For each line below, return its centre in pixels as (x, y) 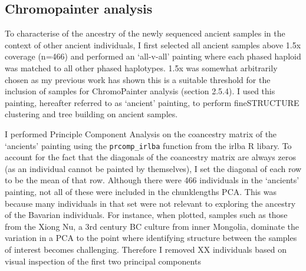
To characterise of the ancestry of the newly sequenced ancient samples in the (145, 33)
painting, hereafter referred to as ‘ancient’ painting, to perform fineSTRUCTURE (152, 102)
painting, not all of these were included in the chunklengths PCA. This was (141, 191)
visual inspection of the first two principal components (103, 261)
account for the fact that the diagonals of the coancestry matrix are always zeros (150, 157)
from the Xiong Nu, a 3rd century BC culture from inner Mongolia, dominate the (152, 226)
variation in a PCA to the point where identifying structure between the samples (151, 238)
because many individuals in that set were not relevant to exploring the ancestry (150, 203)
